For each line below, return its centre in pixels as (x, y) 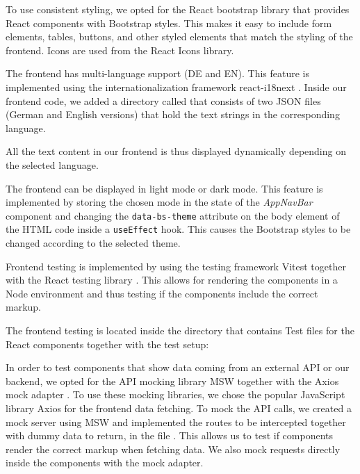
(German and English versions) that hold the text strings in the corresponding (173, 114)
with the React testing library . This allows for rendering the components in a (172, 280)
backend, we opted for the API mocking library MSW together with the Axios (172, 381)
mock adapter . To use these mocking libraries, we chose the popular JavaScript (175, 394)
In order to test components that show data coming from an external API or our (178, 367)
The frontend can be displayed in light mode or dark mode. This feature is (164, 188)
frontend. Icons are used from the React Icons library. (120, 50)
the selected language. (52, 164)
